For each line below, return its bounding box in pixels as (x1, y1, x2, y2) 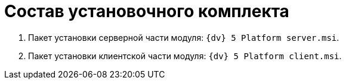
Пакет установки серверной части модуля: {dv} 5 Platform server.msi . (28, 32, 339, 43)
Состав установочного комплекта (4, 1, 289, 21)
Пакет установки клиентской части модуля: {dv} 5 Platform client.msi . (28, 50, 342, 61)
